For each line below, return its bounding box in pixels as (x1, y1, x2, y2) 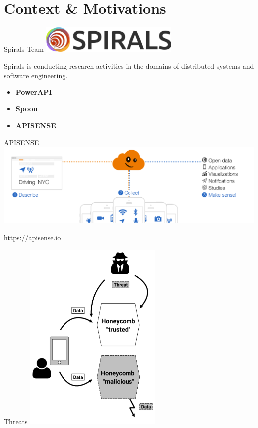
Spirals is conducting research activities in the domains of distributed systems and (4, 60, 254, 71)
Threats (4, 416, 28, 426)
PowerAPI (15, 86, 52, 97)
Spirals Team (4, 44, 44, 54)
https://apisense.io (4, 232, 61, 242)
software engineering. (4, 70, 68, 81)
